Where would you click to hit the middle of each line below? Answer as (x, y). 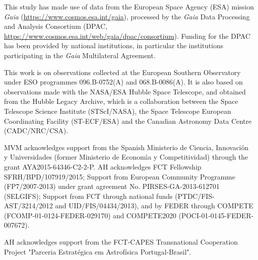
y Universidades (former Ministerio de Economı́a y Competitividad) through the (126, 157)
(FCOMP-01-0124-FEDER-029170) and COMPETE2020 (90, 215)
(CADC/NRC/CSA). (36, 130)
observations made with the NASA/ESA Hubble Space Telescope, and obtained (125, 91)
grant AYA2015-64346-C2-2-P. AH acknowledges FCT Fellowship (103, 166)
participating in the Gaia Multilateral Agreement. (80, 55)
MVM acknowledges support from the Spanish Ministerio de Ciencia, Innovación (126, 147)
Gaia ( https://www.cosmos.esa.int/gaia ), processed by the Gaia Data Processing (127, 16)
